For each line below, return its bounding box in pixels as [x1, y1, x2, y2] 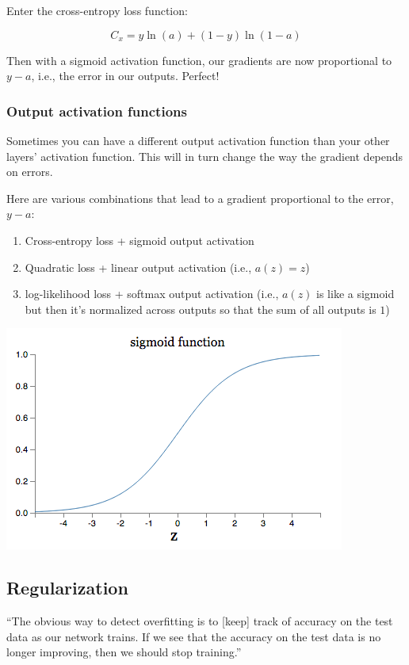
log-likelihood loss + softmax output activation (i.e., [25, 285, 279, 302]
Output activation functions [6, 101, 187, 120]
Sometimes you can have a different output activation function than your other [6, 132, 390, 148]
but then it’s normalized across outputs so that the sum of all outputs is [25, 300, 377, 317]
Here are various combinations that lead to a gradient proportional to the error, [6, 189, 394, 206]
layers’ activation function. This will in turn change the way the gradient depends [6, 147, 403, 164]
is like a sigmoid [316, 285, 395, 302]
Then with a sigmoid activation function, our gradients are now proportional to [6, 52, 392, 68]
